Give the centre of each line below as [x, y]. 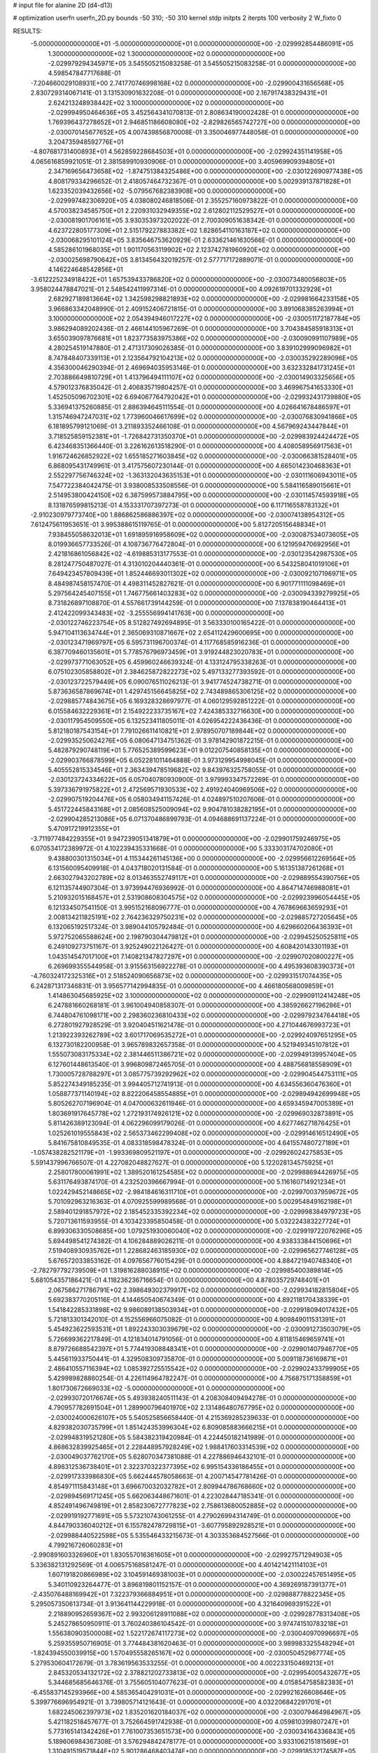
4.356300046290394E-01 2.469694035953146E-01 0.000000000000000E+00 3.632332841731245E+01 [201, 367]
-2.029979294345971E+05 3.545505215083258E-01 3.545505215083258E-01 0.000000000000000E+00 [202, 63]
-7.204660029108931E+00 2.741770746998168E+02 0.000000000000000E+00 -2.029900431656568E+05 [187, 83]
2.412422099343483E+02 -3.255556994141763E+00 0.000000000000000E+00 [166, 613]
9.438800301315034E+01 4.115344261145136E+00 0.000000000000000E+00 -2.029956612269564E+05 [202, 858]
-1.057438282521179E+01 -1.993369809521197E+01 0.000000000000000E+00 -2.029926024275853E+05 [187, 1153]
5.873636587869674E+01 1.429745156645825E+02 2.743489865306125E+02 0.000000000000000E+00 [202, 691]
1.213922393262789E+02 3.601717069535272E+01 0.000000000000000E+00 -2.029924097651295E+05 [202, 1035]
